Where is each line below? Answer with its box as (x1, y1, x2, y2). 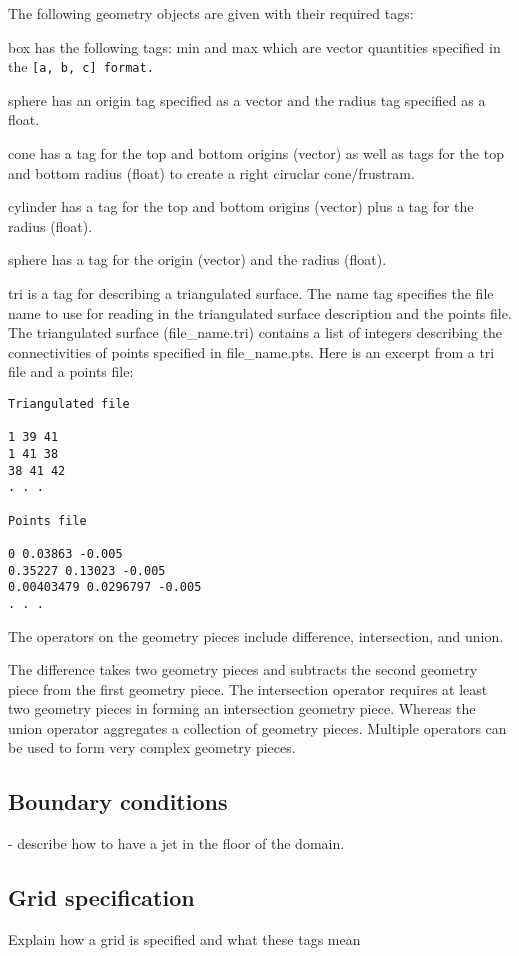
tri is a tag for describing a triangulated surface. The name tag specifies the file (8, 283, 494, 303)
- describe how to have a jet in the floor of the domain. (8, 833, 345, 854)
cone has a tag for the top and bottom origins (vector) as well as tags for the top (8, 143, 504, 164)
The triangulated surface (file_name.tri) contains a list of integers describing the (8, 322, 503, 343)
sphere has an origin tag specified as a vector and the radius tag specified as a (8, 89, 486, 110)
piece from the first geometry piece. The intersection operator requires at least (8, 678, 488, 699)
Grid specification (8, 882, 195, 913)
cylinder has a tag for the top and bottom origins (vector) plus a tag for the (8, 196, 474, 217)
